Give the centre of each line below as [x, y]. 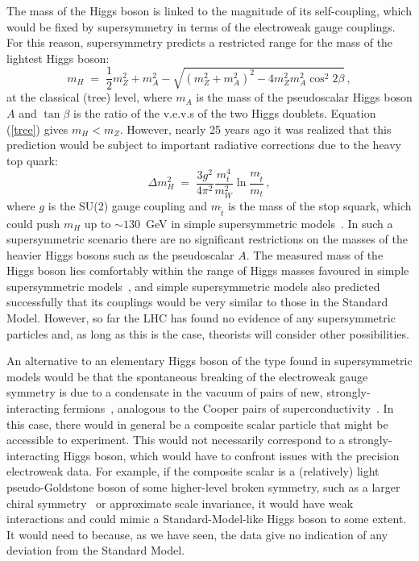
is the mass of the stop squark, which [320, 205]
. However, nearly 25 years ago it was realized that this [255, 129]
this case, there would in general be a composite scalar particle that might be [197, 424]
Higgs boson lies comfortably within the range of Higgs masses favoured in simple [208, 270]
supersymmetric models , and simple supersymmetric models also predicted [193, 286]
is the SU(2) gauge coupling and [128, 205]
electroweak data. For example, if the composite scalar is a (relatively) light [193, 471]
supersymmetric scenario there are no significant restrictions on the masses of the [207, 239]
